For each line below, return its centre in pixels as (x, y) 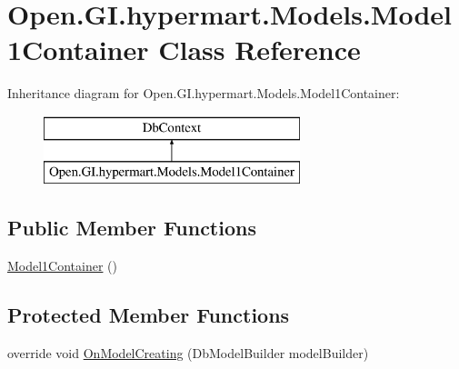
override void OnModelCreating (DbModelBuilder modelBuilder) (188, 353)
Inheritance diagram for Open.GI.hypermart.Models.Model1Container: (204, 93)
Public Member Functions (132, 228)
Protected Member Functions (149, 315)
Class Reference (259, 50)
